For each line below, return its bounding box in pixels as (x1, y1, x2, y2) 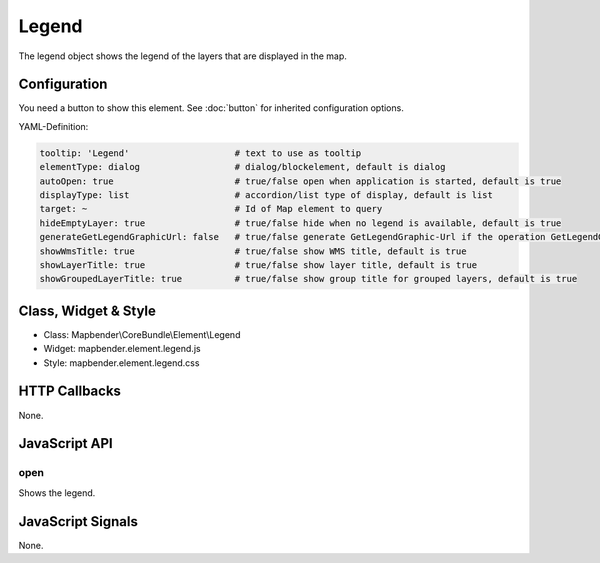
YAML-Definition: (18, 120, 89, 132)
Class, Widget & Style (18, 302, 157, 319)
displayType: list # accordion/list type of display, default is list (39, 190, 494, 200)
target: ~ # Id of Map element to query (39, 203, 383, 215)
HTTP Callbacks (18, 383, 122, 400)
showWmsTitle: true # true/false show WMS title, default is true (39, 245, 467, 257)
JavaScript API (18, 435, 114, 452)
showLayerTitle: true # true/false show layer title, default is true (39, 259, 478, 270)
